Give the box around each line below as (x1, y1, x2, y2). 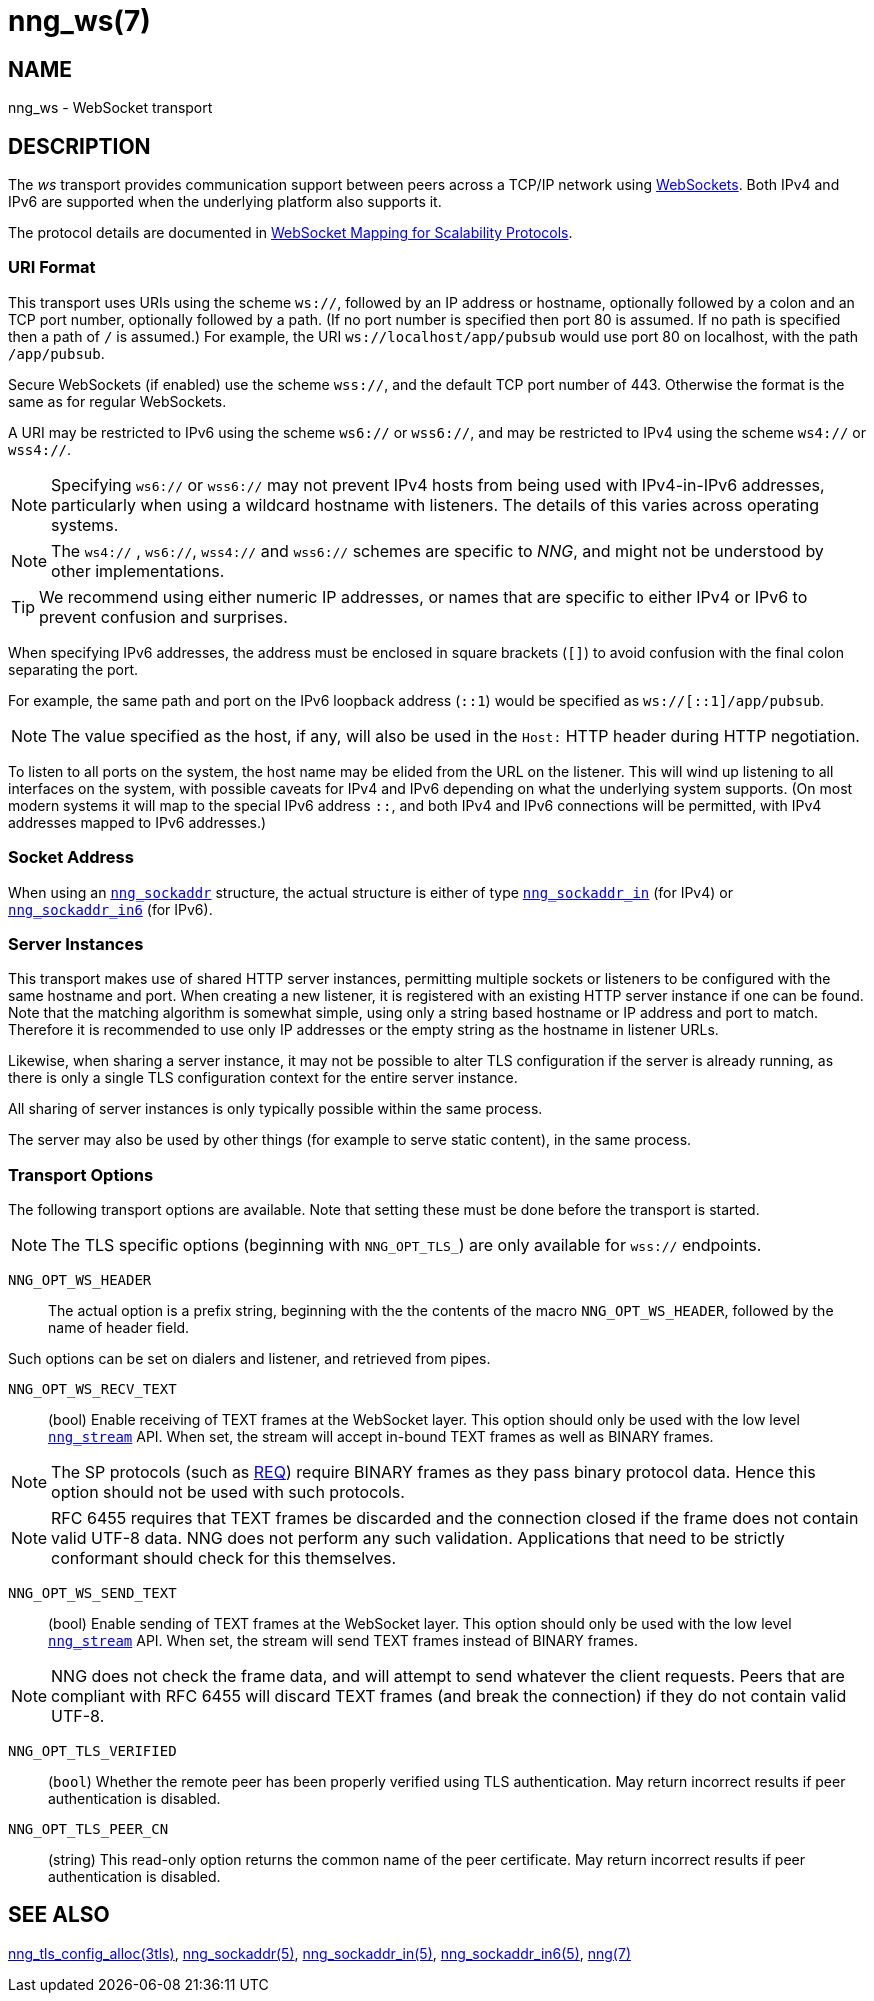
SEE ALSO (8, 1902, 110, 1928)
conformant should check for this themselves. (51, 1548, 397, 1569)
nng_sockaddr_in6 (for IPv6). (8, 900, 213, 918)
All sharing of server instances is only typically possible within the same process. (8, 1100, 543, 1118)
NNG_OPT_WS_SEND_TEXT (8, 1585, 177, 1602)
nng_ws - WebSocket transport (8, 99, 213, 117)
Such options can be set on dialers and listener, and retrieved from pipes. (8, 1350, 491, 1368)
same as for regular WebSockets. (8, 392, 227, 410)
